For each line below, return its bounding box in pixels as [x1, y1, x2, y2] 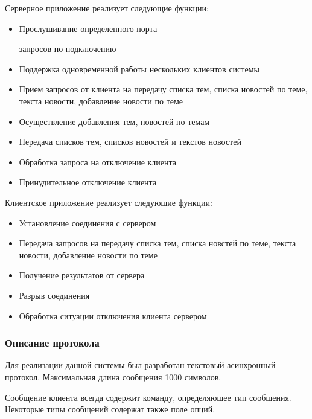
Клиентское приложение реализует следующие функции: [5, 196, 212, 208]
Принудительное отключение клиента [19, 176, 157, 188]
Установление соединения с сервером [19, 216, 156, 229]
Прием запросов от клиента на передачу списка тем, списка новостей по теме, [19, 83, 308, 95]
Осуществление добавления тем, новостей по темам [19, 115, 210, 127]
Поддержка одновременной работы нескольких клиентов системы [19, 62, 259, 75]
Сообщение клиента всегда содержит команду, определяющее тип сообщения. [5, 391, 291, 403]
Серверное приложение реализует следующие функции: [5, 2, 209, 14]
